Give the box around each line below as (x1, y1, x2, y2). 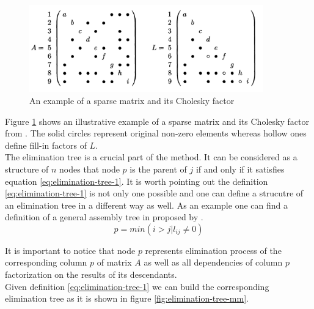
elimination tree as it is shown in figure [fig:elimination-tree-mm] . (5, 292, 249, 305)
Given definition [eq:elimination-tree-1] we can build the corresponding (5, 280, 269, 292)
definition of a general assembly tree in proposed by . (5, 210, 203, 223)
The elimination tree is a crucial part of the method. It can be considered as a (5, 151, 298, 163)
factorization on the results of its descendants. (5, 268, 177, 281)
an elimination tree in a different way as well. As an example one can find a (5, 198, 288, 211)
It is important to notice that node (5, 244, 136, 256)
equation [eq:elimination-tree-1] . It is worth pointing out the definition (5, 174, 268, 187)
